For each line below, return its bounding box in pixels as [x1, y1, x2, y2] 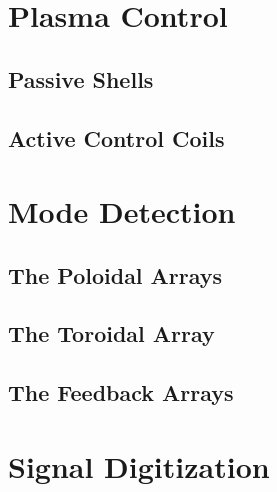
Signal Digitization [8, 445, 270, 486]
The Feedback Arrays [8, 377, 234, 408]
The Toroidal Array [8, 318, 215, 349]
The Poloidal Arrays [8, 259, 223, 290]
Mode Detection [8, 191, 236, 232]
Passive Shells [8, 63, 154, 94]
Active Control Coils [8, 122, 225, 153]
